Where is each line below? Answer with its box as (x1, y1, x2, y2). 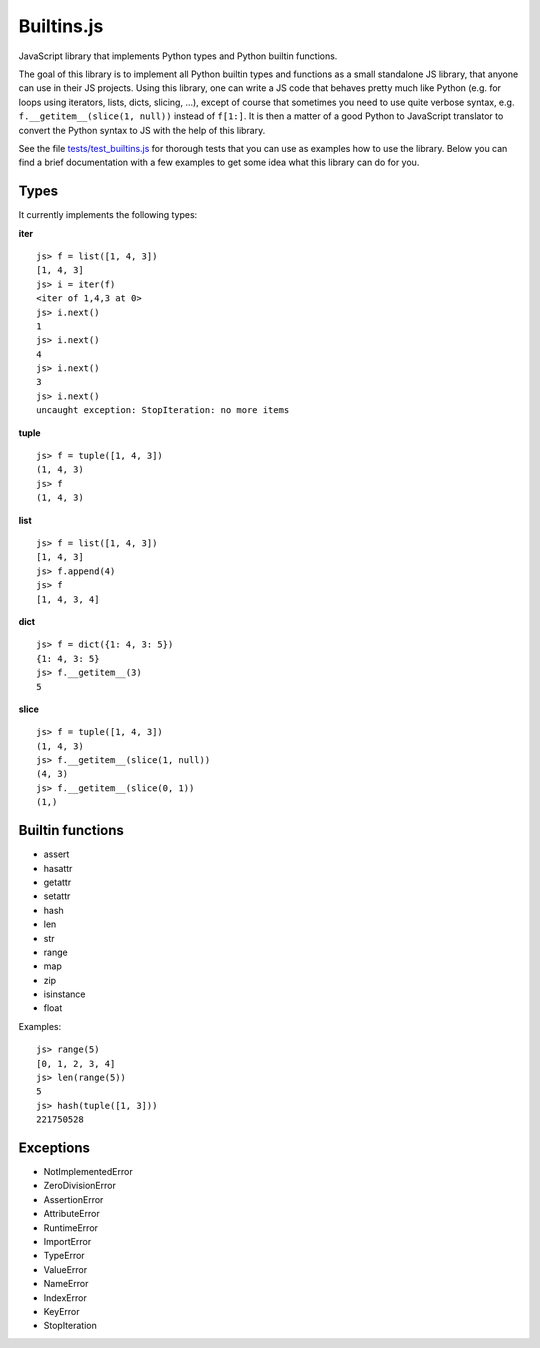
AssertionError (43, 1193, 104, 1205)
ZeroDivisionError (43, 1180, 117, 1192)
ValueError (43, 1263, 88, 1275)
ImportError (43, 1236, 92, 1248)
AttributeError (43, 1208, 100, 1220)
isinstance (43, 988, 86, 1000)
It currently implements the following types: (18, 209, 198, 221)
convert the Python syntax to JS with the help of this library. (18, 124, 266, 136)
